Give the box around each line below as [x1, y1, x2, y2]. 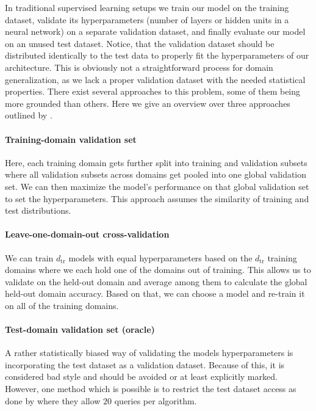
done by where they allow [5, 394, 101, 407]
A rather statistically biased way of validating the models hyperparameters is [5, 346, 293, 359]
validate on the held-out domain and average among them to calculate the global [5, 275, 307, 288]
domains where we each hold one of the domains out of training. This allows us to [5, 263, 311, 276]
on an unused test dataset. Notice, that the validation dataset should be [5, 37, 275, 49]
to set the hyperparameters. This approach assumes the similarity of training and [5, 192, 309, 205]
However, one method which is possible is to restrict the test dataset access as [5, 382, 296, 395]
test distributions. [5, 204, 71, 217]
